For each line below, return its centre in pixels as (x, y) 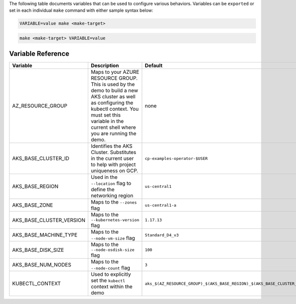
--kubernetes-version (115, 220)
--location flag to (111, 183)
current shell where (113, 127)
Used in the (104, 177)
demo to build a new (114, 91)
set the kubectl (108, 280)
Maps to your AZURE (115, 72)
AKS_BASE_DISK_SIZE (38, 250)
